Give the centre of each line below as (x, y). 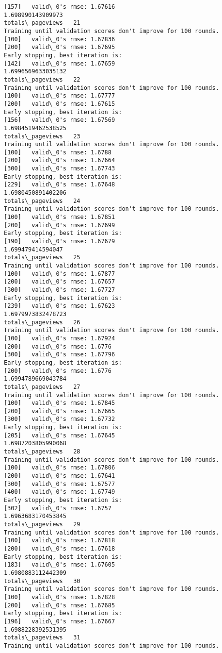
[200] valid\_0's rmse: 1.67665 (60, 411)
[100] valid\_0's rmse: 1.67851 (60, 217)
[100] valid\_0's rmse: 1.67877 (60, 274)
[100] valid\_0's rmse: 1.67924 (60, 338)
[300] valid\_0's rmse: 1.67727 (60, 290)
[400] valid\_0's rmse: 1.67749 (60, 492)
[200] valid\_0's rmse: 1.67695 (60, 47)
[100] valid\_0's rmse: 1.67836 (60, 39)
